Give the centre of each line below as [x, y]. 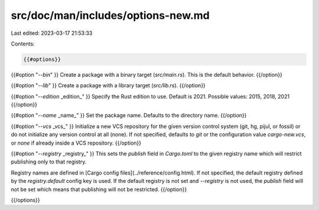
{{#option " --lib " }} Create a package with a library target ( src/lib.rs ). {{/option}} [108, 86]
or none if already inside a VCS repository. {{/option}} [76, 143]
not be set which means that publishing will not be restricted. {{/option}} [99, 189]
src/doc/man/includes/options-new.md [110, 15]
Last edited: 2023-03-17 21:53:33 [52, 33]
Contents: [23, 44]
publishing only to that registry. [49, 162]
